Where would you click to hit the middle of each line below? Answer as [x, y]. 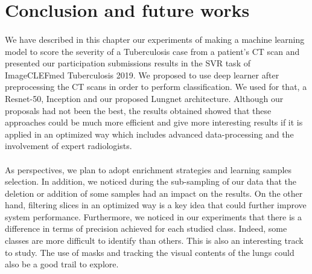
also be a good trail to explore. [62, 264]
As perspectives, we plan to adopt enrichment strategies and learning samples [148, 169]
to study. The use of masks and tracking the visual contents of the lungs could [150, 252]
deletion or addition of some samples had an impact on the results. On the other [154, 193]
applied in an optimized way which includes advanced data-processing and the [149, 134]
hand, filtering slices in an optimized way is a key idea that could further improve [156, 205]
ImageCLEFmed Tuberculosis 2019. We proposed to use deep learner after [142, 75]
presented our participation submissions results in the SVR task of [128, 63]
